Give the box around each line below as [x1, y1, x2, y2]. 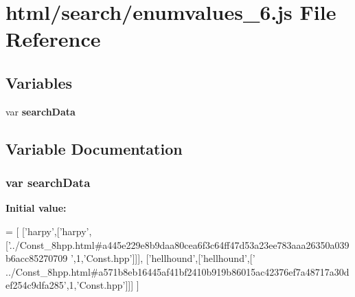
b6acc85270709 [5, 251, 68, 265]
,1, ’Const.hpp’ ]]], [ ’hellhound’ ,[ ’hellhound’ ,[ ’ [73, 251, 255, 265]
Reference [5, 25, 101, 53]
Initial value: [5, 201, 67, 215]
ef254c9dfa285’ [5, 278, 67, 292]
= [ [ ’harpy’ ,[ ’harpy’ [5, 223, 89, 238]
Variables [5, 71, 73, 93]
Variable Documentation [5, 137, 183, 159]
